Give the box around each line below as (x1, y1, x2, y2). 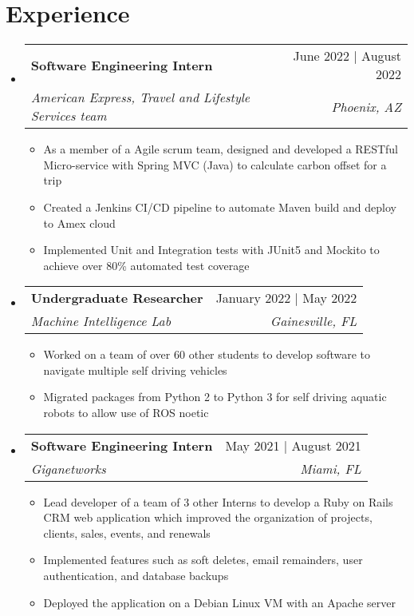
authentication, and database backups (43, 567, 229, 584)
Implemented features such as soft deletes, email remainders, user (43, 551, 363, 568)
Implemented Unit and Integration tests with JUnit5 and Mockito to (43, 241, 380, 258)
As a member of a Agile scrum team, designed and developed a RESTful (43, 141, 398, 157)
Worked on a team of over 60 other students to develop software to (43, 346, 371, 363)
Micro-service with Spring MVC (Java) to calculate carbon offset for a (43, 156, 387, 173)
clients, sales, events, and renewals (43, 524, 211, 541)
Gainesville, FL (270, 312, 357, 331)
